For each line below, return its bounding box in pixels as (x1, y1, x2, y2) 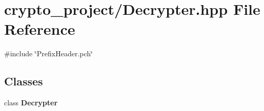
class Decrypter (4, 97, 58, 108)
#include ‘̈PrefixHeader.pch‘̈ (4, 48, 93, 59)
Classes (4, 73, 43, 89)
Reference (4, 18, 75, 39)
